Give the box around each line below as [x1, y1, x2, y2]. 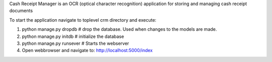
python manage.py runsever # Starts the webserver [22, 40, 129, 46]
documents [9, 8, 33, 14]
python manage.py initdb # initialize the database [22, 33, 124, 39]
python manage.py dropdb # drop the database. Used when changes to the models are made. [22, 26, 217, 32]
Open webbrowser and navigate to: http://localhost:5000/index [22, 47, 153, 53]
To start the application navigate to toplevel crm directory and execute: [9, 17, 157, 23]
